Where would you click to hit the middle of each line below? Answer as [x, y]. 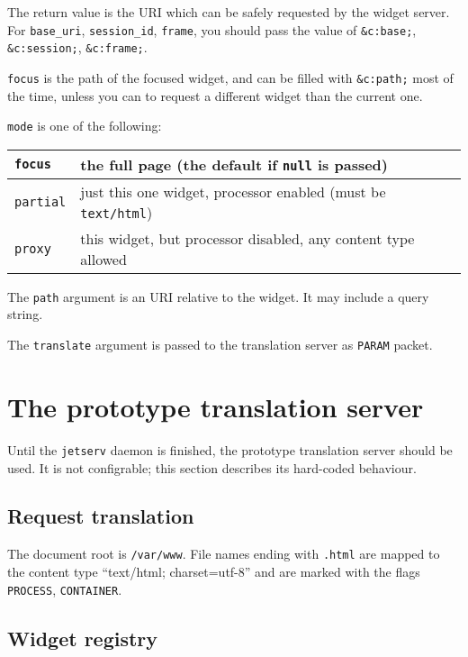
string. [25, 314]
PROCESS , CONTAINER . [65, 589]
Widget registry [83, 638]
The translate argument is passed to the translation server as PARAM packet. [220, 345]
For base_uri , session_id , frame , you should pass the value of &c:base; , [212, 29]
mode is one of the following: [85, 126]
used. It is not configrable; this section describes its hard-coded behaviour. [212, 467]
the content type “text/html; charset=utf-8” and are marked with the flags [214, 571]
